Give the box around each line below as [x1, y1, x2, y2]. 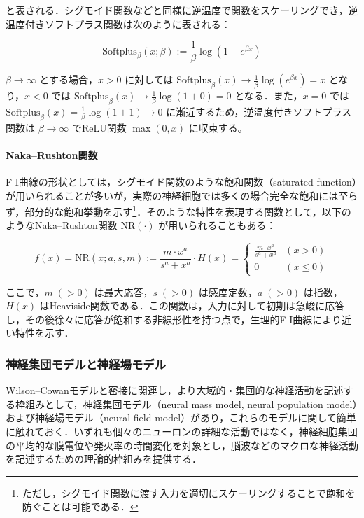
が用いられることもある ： [158, 218, 276, 232]
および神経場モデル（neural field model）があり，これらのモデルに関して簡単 [6, 410, 356, 425]
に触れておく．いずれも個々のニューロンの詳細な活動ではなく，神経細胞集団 [6, 423, 358, 438]
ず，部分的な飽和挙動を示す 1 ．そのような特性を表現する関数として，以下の [6, 202, 351, 218]
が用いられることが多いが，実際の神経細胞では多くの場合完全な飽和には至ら [6, 188, 358, 202]
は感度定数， [198, 284, 258, 299]
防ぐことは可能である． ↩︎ [22, 499, 139, 514]
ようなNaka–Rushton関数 [6, 218, 118, 232]
